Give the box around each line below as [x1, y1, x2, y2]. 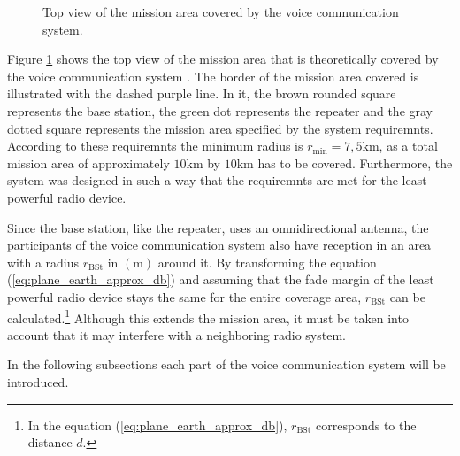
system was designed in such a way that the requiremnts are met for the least [7, 171, 427, 189]
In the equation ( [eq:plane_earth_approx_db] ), [27, 415, 287, 434]
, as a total [379, 136, 438, 155]
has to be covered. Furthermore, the [257, 153, 453, 172]
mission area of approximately [7, 153, 170, 172]
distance [27, 433, 73, 452]
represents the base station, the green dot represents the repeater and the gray [7, 101, 433, 120]
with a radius [7, 252, 80, 271]
